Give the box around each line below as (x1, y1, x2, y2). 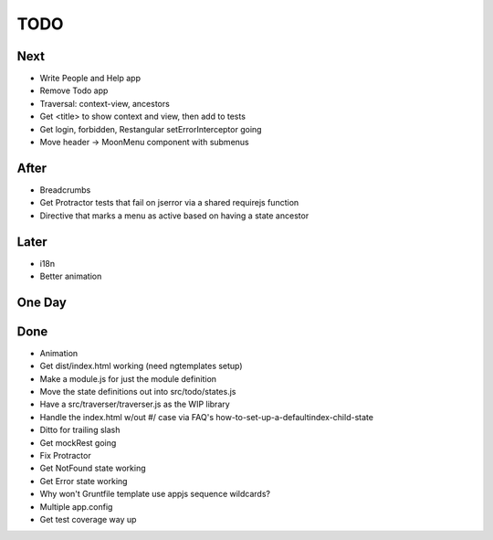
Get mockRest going (39, 437, 117, 448)
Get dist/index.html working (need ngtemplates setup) (39, 361, 243, 372)
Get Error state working (39, 475, 128, 486)
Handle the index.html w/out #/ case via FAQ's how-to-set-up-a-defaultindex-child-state (39, 411, 374, 422)
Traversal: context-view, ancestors (39, 98, 171, 109)
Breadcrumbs (39, 184, 91, 196)
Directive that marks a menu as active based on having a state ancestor (39, 210, 309, 221)
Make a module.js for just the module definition (39, 373, 217, 384)
